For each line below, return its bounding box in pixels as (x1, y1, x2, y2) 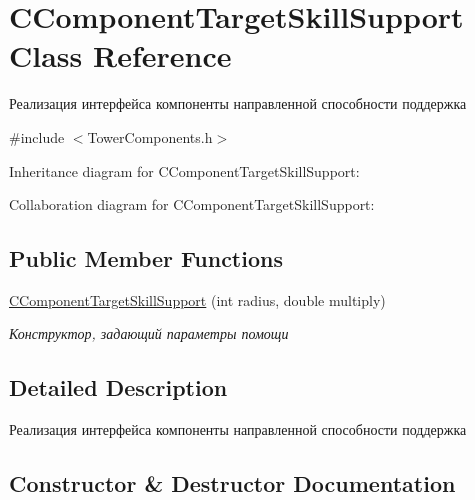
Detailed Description (9, 372, 228, 403)
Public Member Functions (9, 243, 283, 274)
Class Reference (9, 35, 232, 76)
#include (9, 126, 65, 147)
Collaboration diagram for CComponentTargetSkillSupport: (9, 194, 375, 215)
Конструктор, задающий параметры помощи (9, 323, 289, 344)
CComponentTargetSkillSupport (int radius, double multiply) (9, 289, 386, 310)
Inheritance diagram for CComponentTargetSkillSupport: (9, 160, 360, 181)
